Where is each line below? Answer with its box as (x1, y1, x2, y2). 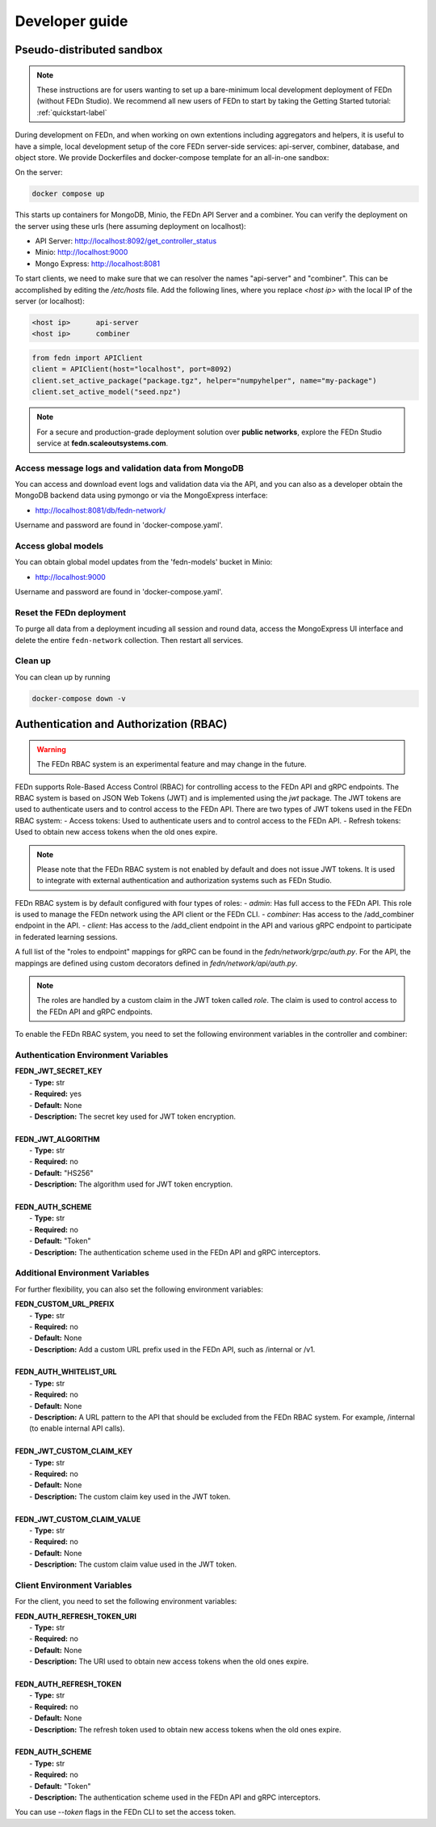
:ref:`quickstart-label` (36, 108, 107, 117)
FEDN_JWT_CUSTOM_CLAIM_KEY (15, 1446, 133, 1456)
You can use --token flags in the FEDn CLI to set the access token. (15, 1808, 237, 1817)
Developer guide (15, 12, 128, 30)
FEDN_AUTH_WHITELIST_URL (15, 1367, 117, 1377)
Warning (36, 744, 66, 754)
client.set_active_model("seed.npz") (31, 387, 182, 396)
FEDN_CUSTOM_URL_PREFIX (15, 1299, 115, 1309)
